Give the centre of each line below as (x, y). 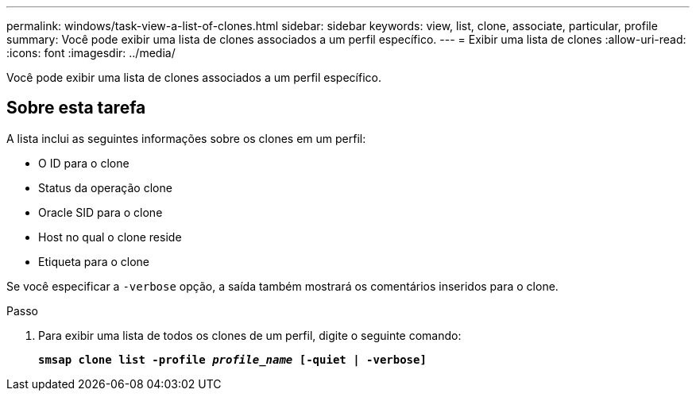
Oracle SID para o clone (101, 212)
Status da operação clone (105, 187)
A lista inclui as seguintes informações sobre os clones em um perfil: (186, 138)
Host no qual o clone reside (110, 237)
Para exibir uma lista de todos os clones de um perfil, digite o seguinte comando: (250, 335)
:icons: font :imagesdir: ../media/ (91, 53)
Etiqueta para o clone (94, 261)
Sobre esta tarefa (76, 108)
